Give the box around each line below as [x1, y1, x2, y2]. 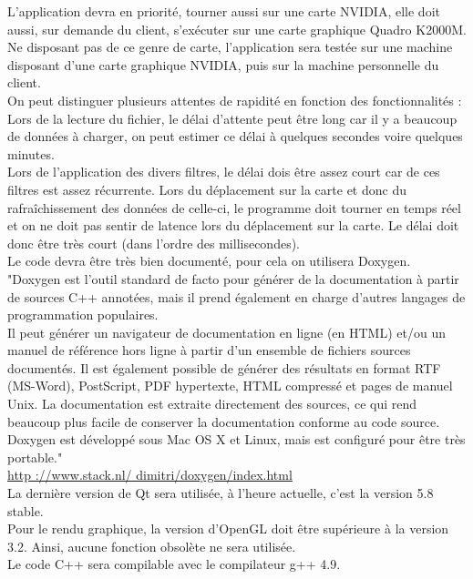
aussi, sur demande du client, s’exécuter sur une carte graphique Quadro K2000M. [7, 19, 467, 38]
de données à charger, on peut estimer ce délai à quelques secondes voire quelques [7, 127, 463, 146]
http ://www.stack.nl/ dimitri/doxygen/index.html [7, 465, 293, 484]
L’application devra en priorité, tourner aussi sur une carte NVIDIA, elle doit [7, 2, 440, 20]
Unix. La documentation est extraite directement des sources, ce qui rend [7, 394, 417, 413]
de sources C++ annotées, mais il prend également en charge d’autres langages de [7, 287, 466, 306]
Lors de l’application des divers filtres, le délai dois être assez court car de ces [7, 162, 440, 181]
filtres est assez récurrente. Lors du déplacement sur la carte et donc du [7, 179, 406, 198]
